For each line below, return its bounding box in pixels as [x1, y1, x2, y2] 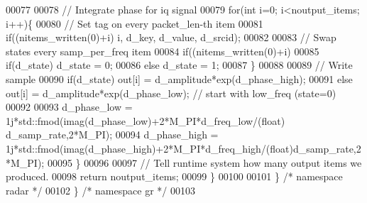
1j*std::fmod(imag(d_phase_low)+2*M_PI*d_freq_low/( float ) [6, 113, 285, 128]
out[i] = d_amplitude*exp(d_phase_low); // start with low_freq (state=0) [6, 85, 336, 100]
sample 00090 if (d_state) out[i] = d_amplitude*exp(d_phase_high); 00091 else [6, 71, 353, 86]
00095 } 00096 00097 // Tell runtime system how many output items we [47, 155, 362, 170]
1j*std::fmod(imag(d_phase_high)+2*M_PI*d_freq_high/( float [6, 141, 290, 155]
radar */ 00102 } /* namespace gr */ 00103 [6, 182, 195, 197]
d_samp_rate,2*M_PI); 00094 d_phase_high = [6, 127, 219, 142]
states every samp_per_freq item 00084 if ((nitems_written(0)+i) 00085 [6, 43, 319, 58]
